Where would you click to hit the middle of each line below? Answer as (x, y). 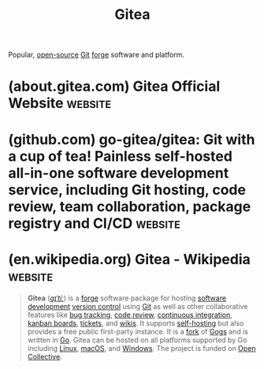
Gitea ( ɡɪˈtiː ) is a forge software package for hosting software (127, 298)
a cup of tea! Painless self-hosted (120, 156)
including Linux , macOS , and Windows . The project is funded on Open (141, 348)
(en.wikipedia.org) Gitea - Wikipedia (129, 259)
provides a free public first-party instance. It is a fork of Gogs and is (138, 331)
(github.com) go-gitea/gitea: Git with (132, 139)
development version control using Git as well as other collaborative (138, 306)
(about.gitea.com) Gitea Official (114, 86)
